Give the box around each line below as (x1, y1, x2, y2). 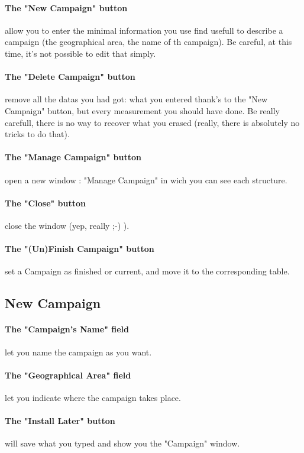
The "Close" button (5, 196, 86, 209)
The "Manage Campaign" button (5, 151, 141, 163)
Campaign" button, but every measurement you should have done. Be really (5, 104, 280, 117)
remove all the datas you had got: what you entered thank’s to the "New (5, 93, 268, 105)
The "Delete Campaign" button (5, 70, 135, 83)
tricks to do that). (5, 128, 70, 140)
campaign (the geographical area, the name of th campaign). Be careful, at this (5, 35, 292, 48)
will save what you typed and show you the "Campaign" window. (5, 437, 240, 449)
